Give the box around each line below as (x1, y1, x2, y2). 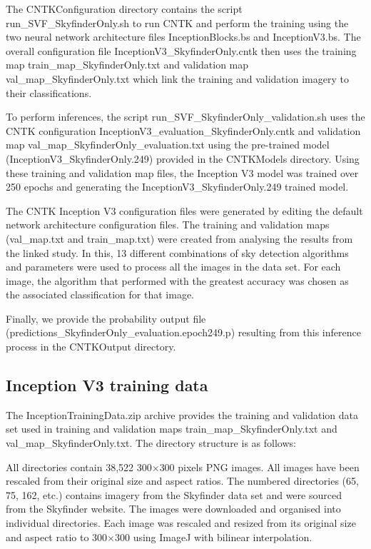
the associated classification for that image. (6, 287, 194, 302)
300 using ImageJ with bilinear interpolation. (114, 529, 312, 544)
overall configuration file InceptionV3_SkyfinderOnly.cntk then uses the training (6, 43, 357, 58)
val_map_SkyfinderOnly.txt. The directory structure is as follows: (6, 435, 296, 450)
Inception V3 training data (6, 374, 208, 396)
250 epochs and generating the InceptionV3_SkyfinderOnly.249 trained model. (6, 179, 349, 194)
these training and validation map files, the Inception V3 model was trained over (6, 165, 359, 180)
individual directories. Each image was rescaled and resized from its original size (6, 515, 356, 530)
